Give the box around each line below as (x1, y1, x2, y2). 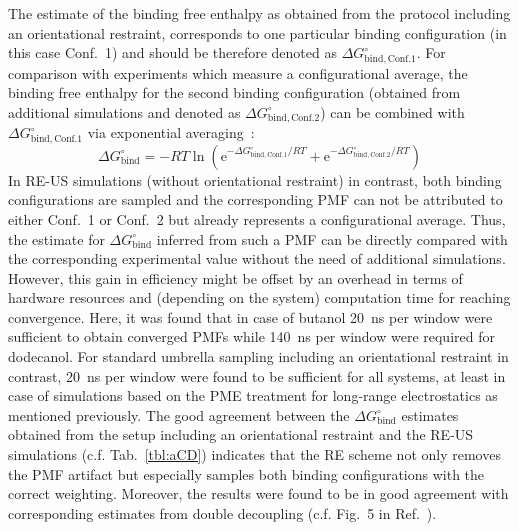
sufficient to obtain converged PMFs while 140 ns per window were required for (8, 326, 495, 347)
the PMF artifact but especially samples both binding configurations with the (8, 463, 485, 484)
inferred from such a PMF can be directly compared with (156, 228, 508, 249)
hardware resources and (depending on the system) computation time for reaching (8, 287, 511, 308)
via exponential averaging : (87, 122, 255, 143)
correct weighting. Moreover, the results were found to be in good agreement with (8, 483, 509, 504)
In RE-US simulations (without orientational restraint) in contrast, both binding (8, 169, 502, 190)
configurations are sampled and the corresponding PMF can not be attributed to (8, 189, 503, 210)
